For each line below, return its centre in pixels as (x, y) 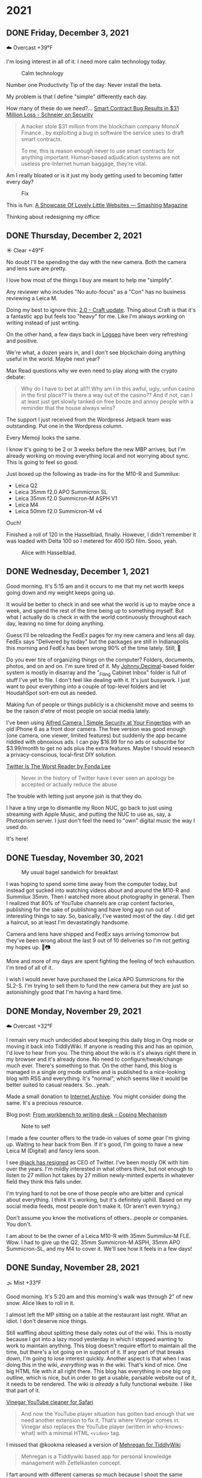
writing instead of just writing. (43, 323)
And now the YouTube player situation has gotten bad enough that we (108, 1413)
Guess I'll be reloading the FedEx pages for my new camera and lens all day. (101, 635)
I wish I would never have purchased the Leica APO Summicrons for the (95, 979)
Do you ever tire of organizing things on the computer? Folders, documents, (100, 659)
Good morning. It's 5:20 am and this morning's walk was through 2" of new (100, 1296)
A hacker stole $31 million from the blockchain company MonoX (100, 126)
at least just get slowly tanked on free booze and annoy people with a (107, 401)
